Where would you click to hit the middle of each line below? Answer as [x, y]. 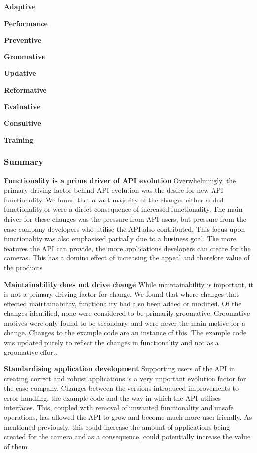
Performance [26, 23]
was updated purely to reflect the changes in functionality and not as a [111, 342]
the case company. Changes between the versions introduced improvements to [121, 388]
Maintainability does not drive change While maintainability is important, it [128, 284]
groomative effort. [31, 352]
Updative [20, 73]
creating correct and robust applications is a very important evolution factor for [125, 378]
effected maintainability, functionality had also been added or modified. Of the [123, 303]
